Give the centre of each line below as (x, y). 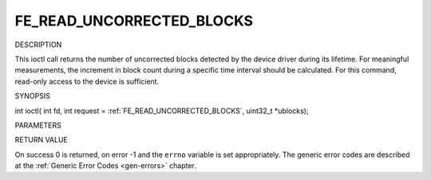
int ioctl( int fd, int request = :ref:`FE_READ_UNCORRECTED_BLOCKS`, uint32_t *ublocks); (162, 111)
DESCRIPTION (38, 45)
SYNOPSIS (33, 96)
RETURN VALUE (41, 140)
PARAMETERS (38, 125)
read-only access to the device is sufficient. (87, 81)
